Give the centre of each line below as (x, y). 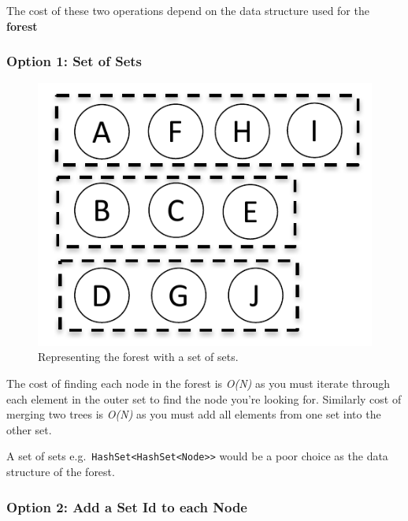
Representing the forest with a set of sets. (138, 357)
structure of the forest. (61, 472)
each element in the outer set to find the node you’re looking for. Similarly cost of (204, 398)
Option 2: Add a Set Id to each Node (127, 506)
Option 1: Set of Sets (74, 61)
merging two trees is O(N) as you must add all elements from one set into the (194, 414)
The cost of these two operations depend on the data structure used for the (188, 10)
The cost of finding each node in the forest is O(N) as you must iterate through (198, 383)
